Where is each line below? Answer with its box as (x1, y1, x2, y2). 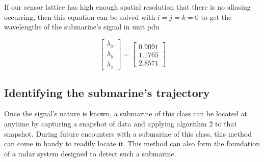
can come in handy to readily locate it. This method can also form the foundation (4, 138, 260, 149)
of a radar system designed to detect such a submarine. (4, 148, 176, 158)
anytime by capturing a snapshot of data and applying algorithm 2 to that (4, 118, 237, 129)
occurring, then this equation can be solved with (4, 11, 155, 22)
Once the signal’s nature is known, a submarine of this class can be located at (4, 108, 247, 119)
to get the (201, 11, 232, 22)
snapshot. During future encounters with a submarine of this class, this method (4, 128, 252, 139)
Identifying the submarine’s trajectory (4, 84, 210, 100)
